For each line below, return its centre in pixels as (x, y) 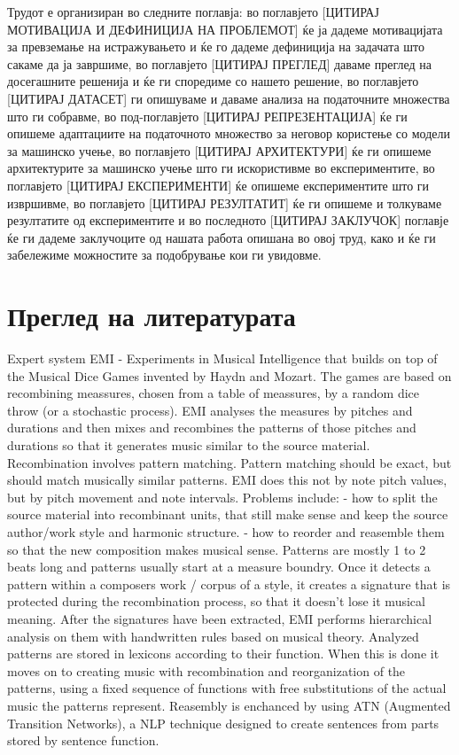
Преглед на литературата (152, 316)
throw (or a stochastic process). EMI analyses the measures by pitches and (210, 410)
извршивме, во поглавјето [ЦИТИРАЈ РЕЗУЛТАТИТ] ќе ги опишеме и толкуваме (225, 202)
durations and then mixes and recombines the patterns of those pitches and (212, 428)
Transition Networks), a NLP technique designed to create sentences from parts (223, 723)
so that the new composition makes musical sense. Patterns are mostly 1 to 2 (217, 549)
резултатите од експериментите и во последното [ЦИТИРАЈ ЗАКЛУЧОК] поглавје (228, 220)
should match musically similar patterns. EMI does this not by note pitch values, (227, 480)
